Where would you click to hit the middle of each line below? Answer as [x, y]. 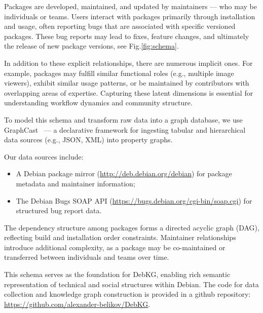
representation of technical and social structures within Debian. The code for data [131, 284]
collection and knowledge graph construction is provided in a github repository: [127, 294]
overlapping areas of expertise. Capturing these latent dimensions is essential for [129, 92]
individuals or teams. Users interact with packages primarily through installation [130, 16]
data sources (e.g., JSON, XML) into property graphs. [88, 140]
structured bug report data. [59, 210]
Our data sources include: [44, 156]
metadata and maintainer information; [76, 183]
